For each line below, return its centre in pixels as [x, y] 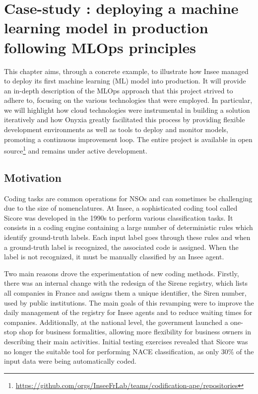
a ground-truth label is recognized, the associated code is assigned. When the [121, 247]
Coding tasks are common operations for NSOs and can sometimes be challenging [128, 198]
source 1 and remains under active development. [76, 150]
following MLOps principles [100, 47]
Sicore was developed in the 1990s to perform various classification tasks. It [119, 217]
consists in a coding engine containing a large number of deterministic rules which [129, 227]
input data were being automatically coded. [70, 361]
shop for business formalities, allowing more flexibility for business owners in [135, 332]
